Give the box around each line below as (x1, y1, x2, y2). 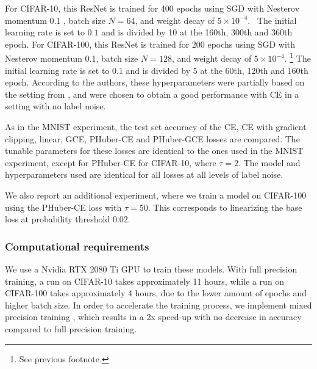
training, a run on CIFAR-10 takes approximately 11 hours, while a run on (5, 274, 285, 287)
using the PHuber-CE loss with (5, 200, 122, 213)
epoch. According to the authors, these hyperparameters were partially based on (5, 76, 305, 89)
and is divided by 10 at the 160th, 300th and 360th (101, 26, 293, 38)
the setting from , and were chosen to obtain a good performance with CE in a (5, 87, 299, 100)
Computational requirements (5, 238, 149, 254)
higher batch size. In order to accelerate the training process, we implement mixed (5, 298, 312, 311)
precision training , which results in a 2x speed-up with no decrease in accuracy (5, 310, 302, 323)
